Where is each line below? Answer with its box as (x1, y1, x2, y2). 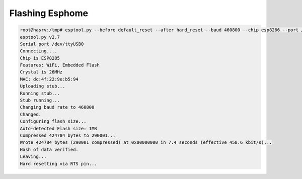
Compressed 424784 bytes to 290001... (20, 133, 116, 138)
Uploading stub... (20, 83, 65, 89)
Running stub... (20, 91, 60, 96)
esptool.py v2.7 (20, 34, 60, 40)
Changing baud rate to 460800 (20, 105, 95, 110)
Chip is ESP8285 (20, 55, 60, 61)
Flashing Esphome (9, 8, 88, 19)
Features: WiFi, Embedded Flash (20, 62, 100, 68)
